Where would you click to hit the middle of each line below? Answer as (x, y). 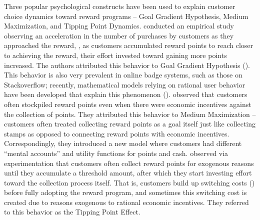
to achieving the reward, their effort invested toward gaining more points (115, 55)
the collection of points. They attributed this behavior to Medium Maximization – (130, 114)
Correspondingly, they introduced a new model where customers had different (123, 143)
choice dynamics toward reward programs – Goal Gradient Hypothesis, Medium (126, 16)
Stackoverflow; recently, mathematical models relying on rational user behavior (125, 84)
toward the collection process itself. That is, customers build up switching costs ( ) (129, 182)
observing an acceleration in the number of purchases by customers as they (119, 35)
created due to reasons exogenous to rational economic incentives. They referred (126, 202)
